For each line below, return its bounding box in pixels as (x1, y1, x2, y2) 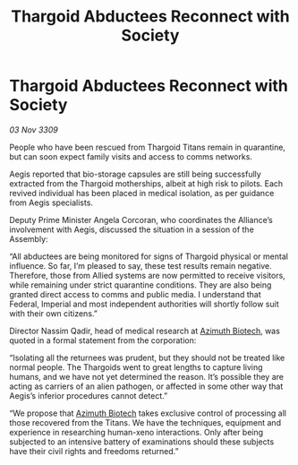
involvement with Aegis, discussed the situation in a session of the (9, 224, 255, 235)
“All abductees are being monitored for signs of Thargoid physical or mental (9, 251, 289, 262)
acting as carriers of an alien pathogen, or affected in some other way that (9, 381, 284, 392)
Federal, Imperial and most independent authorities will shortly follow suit (9, 298, 279, 309)
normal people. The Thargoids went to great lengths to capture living (9, 361, 263, 373)
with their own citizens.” (9, 307, 98, 319)
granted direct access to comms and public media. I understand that (9, 288, 261, 299)
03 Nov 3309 (9, 124, 58, 135)
